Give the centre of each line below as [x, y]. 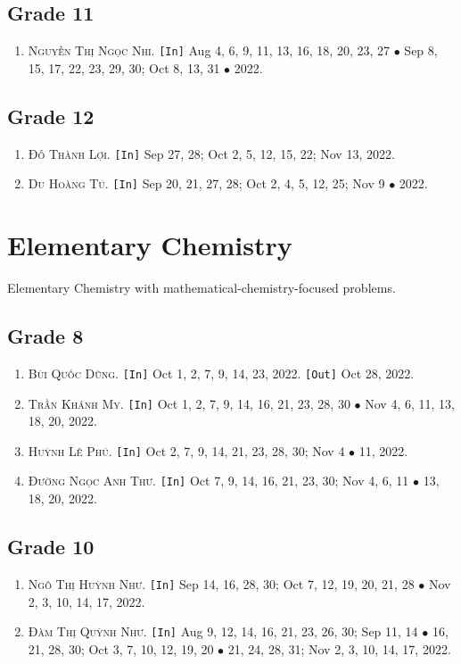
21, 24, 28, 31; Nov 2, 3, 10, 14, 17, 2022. [339, 648]
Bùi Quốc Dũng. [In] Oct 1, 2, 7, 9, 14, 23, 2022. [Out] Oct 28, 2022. [221, 373]
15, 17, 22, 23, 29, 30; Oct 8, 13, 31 [124, 67]
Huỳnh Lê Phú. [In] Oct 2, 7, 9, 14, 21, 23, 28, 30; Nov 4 [186, 450]
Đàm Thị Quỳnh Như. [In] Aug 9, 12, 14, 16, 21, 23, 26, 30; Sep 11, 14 [223, 631]
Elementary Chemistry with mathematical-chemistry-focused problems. [202, 288]
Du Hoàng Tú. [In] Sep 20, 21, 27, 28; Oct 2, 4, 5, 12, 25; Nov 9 [206, 183]
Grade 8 [45, 336]
